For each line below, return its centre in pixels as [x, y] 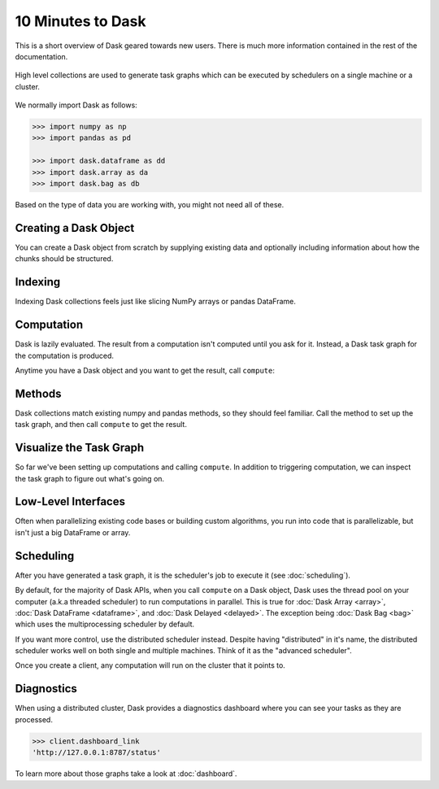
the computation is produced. [64, 355]
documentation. [41, 56]
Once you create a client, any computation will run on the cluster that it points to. [150, 665]
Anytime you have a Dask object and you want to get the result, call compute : [145, 370]
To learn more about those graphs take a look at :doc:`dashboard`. [126, 774]
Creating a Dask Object [75, 228]
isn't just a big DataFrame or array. [73, 532]
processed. [34, 719]
